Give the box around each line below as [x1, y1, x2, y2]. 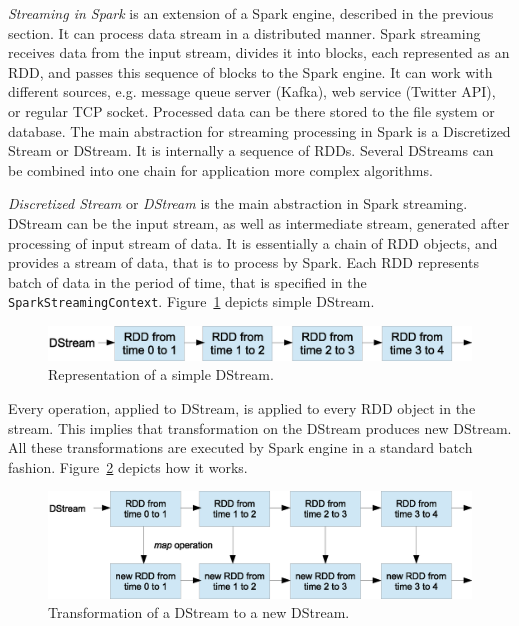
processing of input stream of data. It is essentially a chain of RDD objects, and [8, 232, 498, 253]
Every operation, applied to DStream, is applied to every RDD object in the [8, 397, 476, 418]
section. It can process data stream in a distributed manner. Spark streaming [8, 22, 481, 43]
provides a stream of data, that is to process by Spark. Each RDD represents [8, 252, 479, 273]
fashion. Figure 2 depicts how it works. [8, 456, 248, 477]
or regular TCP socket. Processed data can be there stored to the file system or [8, 100, 495, 121]
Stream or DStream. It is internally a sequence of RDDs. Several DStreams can [8, 140, 494, 161]
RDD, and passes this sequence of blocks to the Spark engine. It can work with [8, 61, 493, 82]
